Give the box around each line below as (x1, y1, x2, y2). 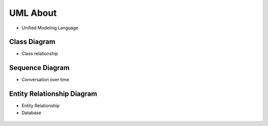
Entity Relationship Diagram (9, 90, 97, 98)
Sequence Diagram (9, 63, 69, 72)
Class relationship (21, 51, 58, 57)
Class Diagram (9, 38, 56, 46)
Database (21, 110, 42, 116)
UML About (9, 7, 57, 18)
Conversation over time (21, 77, 69, 83)
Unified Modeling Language (21, 25, 79, 31)
